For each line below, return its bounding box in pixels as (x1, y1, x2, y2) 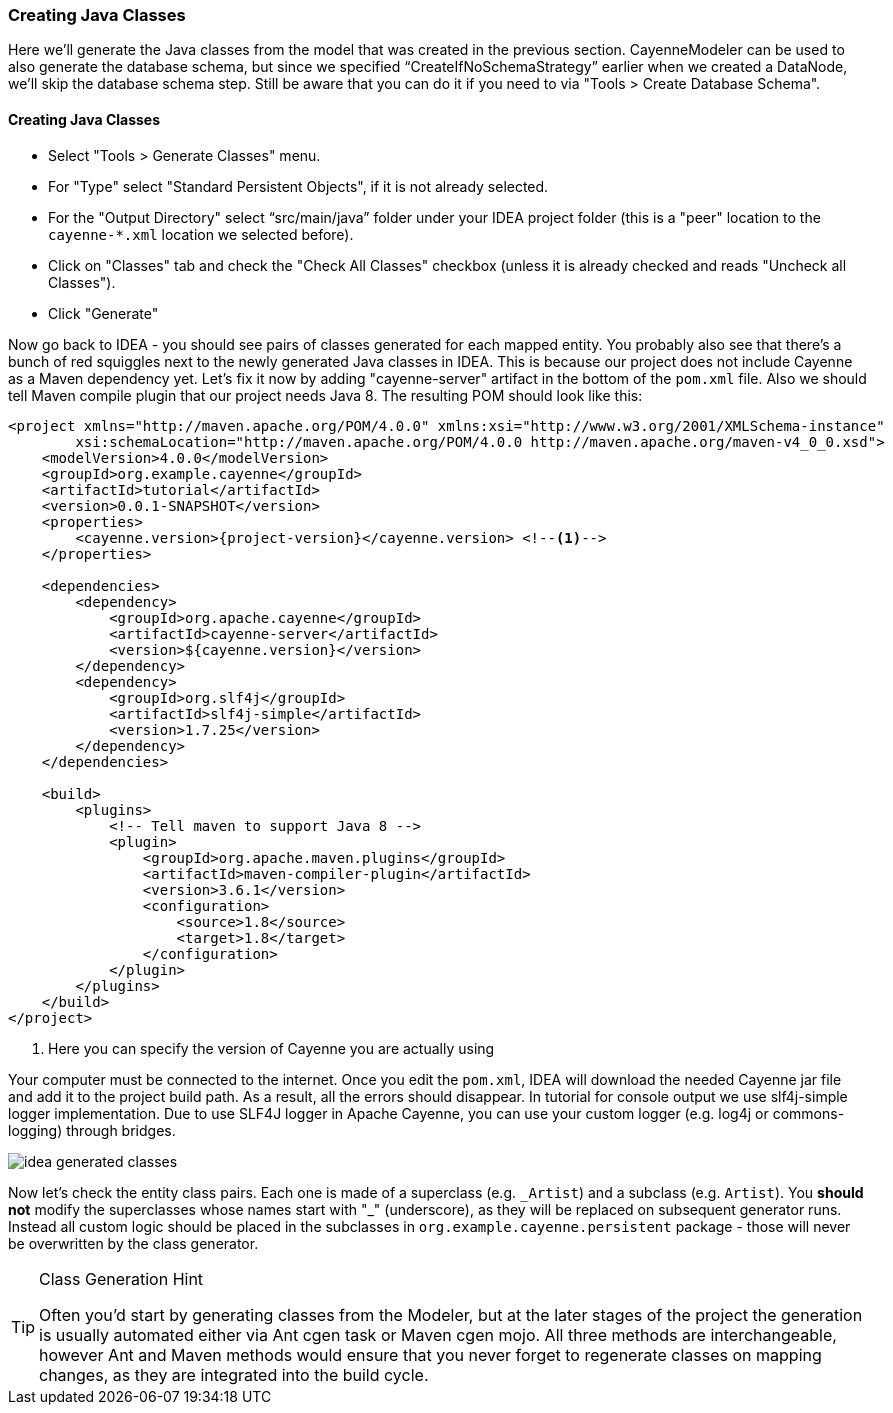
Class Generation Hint (39, 1268, 204, 1289)
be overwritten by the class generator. (8, 1234, 259, 1252)
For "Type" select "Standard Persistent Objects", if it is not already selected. (48, 177, 549, 195)
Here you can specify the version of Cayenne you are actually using (48, 1039, 495, 1057)
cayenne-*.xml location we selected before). (48, 225, 354, 243)
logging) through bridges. (8, 1121, 176, 1139)
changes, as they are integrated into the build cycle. (39, 1364, 429, 1385)
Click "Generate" (48, 304, 159, 322)
